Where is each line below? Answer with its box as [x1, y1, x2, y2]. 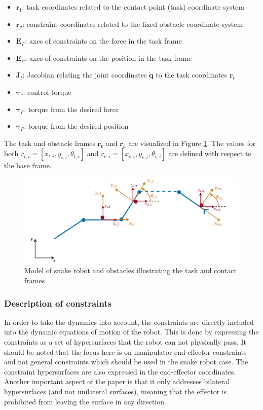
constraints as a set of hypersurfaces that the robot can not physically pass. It [4, 337, 247, 347]
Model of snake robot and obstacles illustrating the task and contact [24, 265, 237, 276]
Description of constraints [4, 296, 112, 309]
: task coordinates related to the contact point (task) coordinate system [22, 2, 244, 12]
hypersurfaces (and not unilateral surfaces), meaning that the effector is [4, 386, 227, 397]
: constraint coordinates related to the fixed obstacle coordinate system [22, 18, 243, 29]
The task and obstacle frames [4, 137, 95, 148]
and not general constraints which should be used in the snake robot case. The [4, 356, 248, 367]
